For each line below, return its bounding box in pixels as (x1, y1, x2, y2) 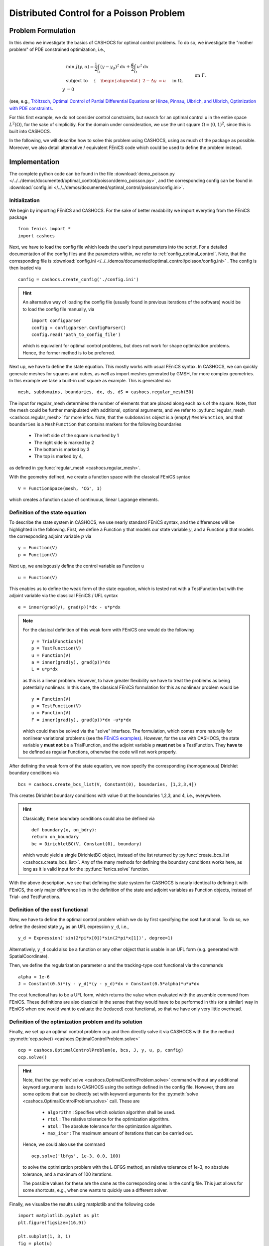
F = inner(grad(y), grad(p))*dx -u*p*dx (31, 717, 132, 723)
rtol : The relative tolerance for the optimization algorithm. (47, 1116, 170, 1122)
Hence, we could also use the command (22, 1141, 106, 1147)
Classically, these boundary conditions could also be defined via (22, 815, 155, 821)
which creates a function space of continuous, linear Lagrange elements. (9, 496, 159, 503)
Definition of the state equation (9, 509, 87, 516)
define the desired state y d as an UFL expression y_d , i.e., (9, 924, 129, 931)
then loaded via (9, 265, 41, 271)
